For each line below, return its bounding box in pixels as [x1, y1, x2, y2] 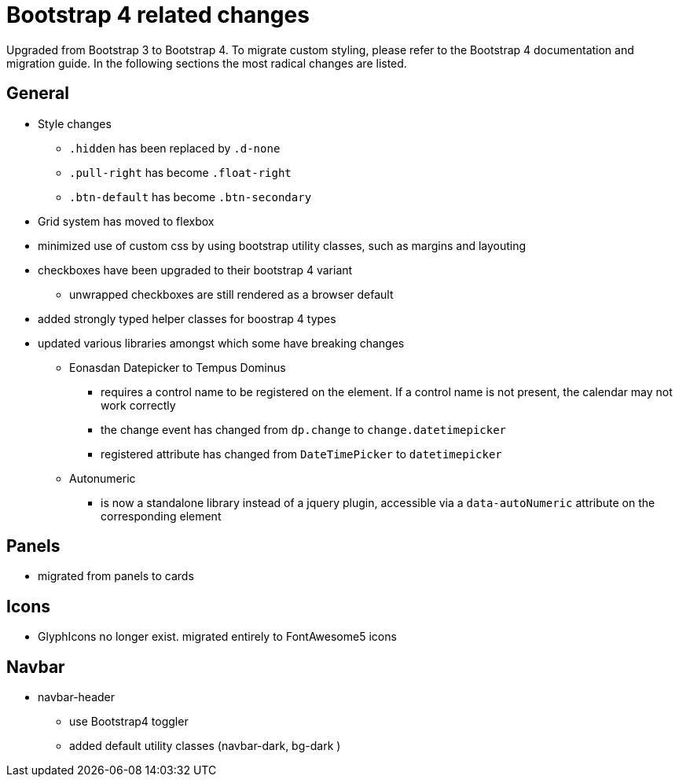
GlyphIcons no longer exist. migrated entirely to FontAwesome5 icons [38, 630, 397, 644]
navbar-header [38, 690, 116, 704]
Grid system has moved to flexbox [38, 214, 215, 228]
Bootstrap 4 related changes [6, 2, 310, 28]
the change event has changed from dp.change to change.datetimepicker [101, 422, 507, 436]
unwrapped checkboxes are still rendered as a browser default [69, 287, 394, 301]
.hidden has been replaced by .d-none [69, 141, 281, 155]
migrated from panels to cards [38, 569, 194, 583]
